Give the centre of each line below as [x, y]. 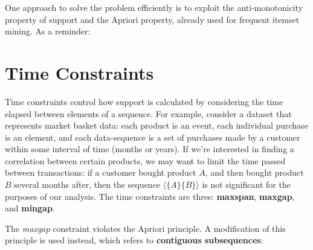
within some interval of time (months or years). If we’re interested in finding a [150, 149]
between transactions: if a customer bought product [101, 172]
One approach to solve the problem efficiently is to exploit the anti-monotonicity [154, 7]
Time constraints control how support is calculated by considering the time [144, 101]
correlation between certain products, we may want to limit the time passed [145, 160]
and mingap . [30, 208]
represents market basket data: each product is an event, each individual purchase [156, 125]
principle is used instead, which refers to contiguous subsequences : [134, 240]
